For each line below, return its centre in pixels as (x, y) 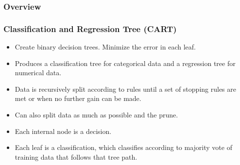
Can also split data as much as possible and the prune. (96, 115)
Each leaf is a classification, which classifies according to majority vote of (123, 147)
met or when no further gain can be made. (78, 98)
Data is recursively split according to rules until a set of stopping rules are (125, 89)
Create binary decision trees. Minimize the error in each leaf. (105, 47)
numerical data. (38, 73)
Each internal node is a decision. (63, 131)
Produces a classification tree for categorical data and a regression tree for (125, 63)
